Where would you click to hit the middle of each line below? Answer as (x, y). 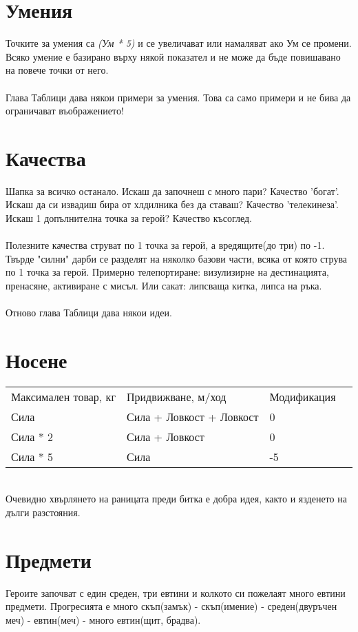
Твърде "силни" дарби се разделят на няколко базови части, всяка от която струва (177, 258)
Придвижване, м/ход (176, 396)
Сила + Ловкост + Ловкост (192, 416)
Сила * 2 (32, 436)
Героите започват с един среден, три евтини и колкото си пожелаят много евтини (176, 592)
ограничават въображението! (65, 111)
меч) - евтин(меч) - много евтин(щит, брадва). (103, 619)
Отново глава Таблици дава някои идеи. (89, 313)
